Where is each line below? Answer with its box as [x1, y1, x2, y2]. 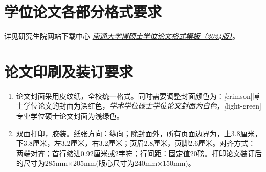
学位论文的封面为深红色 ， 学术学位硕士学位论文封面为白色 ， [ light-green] [23, 100, 261, 111]
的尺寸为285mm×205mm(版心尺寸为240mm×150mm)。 [16, 158, 195, 168]
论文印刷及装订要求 [4, 60, 134, 81]
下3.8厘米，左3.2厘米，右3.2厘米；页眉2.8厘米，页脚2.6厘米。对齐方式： [16, 138, 256, 148]
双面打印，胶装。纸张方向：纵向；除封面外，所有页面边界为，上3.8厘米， [16, 127, 262, 138]
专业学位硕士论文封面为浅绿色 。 [16, 111, 124, 121]
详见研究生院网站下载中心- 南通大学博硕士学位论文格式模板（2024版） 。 [4, 31, 240, 41]
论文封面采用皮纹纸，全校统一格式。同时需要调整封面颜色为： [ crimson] [16, 90, 253, 101]
